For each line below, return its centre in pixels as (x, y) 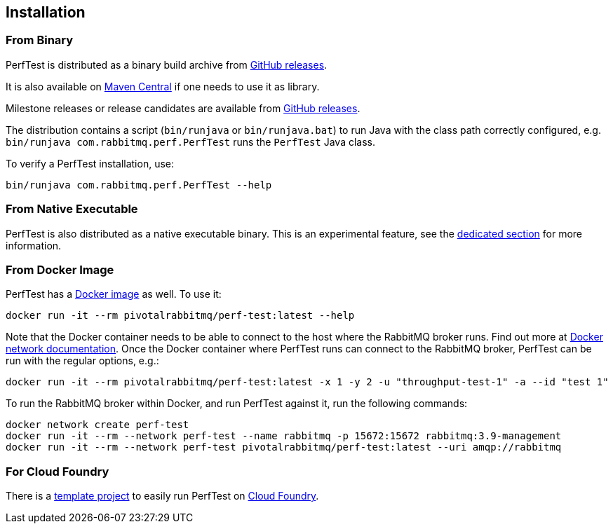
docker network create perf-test (97, 425)
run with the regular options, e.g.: (82, 361)
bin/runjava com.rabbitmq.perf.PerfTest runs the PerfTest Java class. (191, 142)
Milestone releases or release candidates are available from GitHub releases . (183, 108)
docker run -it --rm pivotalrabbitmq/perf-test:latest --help (180, 316)
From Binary (40, 40)
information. (34, 245)
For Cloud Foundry (58, 471)
